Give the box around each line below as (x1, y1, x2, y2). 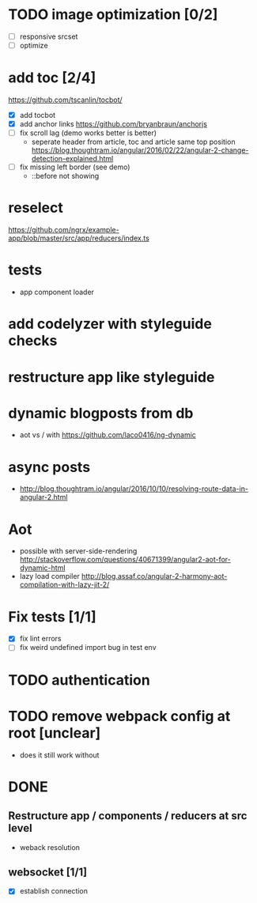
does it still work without (19, 750, 100, 760)
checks (8, 332, 58, 349)
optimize (19, 41, 49, 50)
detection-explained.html (31, 154, 114, 164)
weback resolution (19, 842, 81, 852)
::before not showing (31, 172, 100, 181)
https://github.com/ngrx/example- (8, 225, 120, 235)
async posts (8, 458, 91, 476)
